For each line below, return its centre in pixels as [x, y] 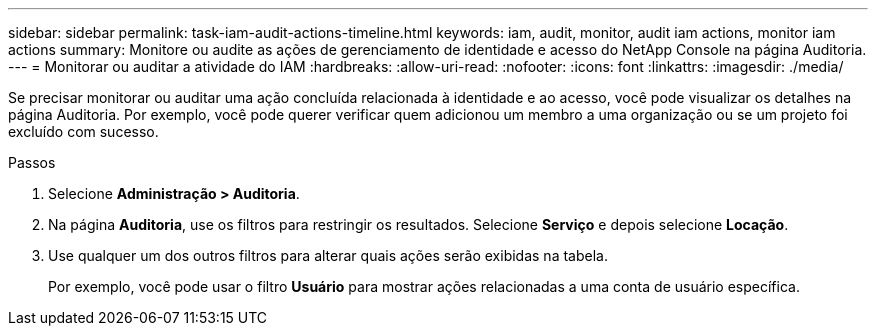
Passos [32, 162]
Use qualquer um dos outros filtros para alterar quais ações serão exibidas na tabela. [328, 255]
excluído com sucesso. [83, 131]
